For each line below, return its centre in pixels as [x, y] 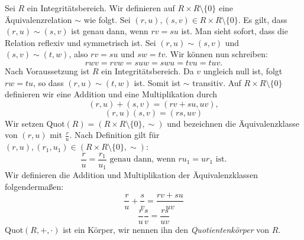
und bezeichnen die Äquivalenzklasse [233, 123]
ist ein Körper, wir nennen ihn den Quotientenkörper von [166, 229]
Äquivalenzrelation [38, 19]
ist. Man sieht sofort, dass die [235, 31]
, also [78, 54]
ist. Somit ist [157, 82]
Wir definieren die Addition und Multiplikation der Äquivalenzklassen [132, 175]
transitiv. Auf [217, 82]
